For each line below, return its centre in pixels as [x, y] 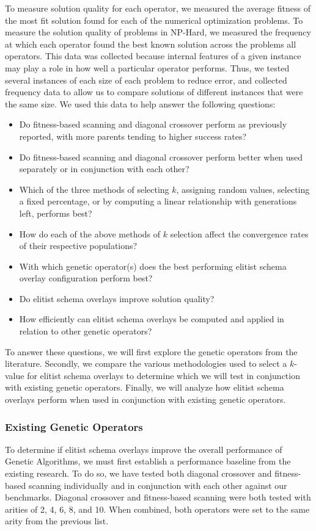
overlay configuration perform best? [86, 278]
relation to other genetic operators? [86, 331]
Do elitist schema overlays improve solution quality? [117, 298]
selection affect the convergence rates [239, 233]
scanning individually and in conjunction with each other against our [158, 485]
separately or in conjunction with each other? [104, 169]
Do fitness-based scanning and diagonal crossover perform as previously [153, 124]
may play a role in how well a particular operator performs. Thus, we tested [147, 67]
